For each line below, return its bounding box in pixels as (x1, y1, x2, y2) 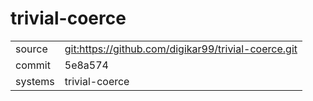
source (15, 42, 48, 56)
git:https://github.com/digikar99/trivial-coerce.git (64, 42, 298, 56)
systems (15, 74, 55, 88)
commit (15, 58, 51, 72)
